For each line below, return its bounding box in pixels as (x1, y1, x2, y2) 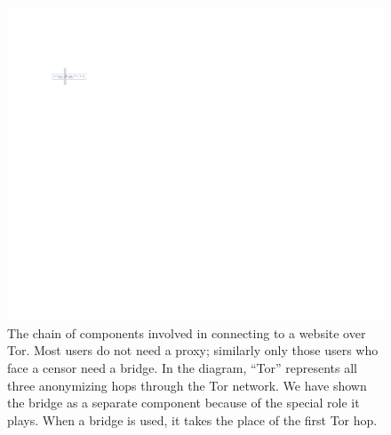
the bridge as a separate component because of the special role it (7, 393, 360, 412)
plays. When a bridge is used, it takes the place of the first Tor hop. (7, 410, 378, 429)
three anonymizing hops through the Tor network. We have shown (7, 376, 367, 394)
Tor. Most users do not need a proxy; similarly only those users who (7, 341, 379, 360)
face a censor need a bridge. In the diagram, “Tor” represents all (7, 358, 357, 376)
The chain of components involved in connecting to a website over (7, 323, 366, 342)
